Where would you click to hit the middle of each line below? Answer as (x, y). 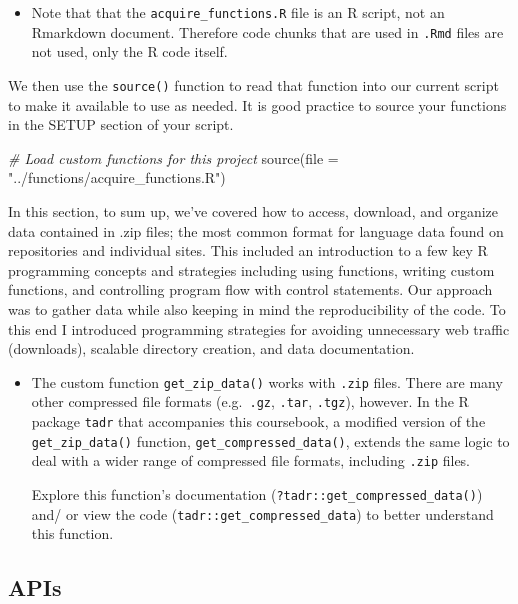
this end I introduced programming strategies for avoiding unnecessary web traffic (259, 328)
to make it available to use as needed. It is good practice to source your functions (257, 104)
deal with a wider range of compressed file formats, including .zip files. (251, 460)
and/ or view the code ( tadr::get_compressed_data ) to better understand (262, 513)
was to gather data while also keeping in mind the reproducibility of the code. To (257, 308)
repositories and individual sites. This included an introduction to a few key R (248, 250)
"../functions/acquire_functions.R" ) (117, 177)
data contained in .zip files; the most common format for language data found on (256, 230)
